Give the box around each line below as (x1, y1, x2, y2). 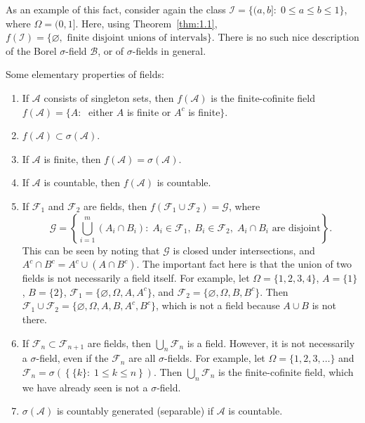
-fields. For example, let (164, 351, 265, 365)
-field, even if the (36, 351, 109, 365)
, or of (98, 43, 124, 58)
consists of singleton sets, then (44, 90, 174, 105)
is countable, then (44, 175, 121, 190)
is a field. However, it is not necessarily (187, 335, 355, 350)
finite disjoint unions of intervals (67, 33, 207, 44)
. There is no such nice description (211, 30, 359, 44)
